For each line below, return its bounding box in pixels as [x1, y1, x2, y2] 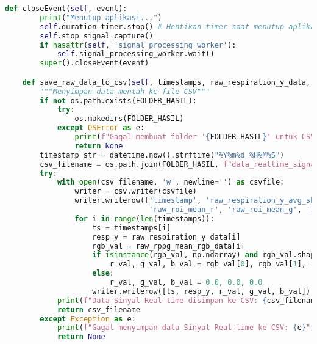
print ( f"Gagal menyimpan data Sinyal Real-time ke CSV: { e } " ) [57, 323, 315, 332]
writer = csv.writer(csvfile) [74, 187, 198, 196]
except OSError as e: [57, 123, 145, 133]
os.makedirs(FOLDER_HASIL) [74, 114, 184, 123]
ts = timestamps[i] [92, 223, 171, 232]
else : [92, 269, 114, 278]
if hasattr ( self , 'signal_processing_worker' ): [40, 40, 237, 49]
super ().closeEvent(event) [40, 59, 149, 68]
